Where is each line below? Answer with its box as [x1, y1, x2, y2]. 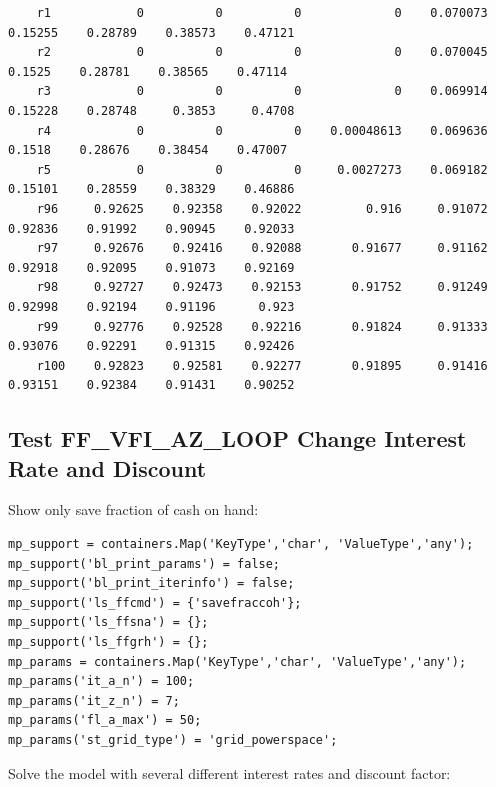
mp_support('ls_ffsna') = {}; [8, 615, 209, 630]
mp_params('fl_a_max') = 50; [8, 713, 202, 728]
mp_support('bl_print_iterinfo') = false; [8, 576, 295, 591]
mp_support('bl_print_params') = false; [8, 556, 281, 571]
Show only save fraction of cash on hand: [8, 499, 259, 520]
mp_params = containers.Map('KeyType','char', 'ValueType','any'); [8, 654, 467, 669]
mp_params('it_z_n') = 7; [8, 693, 180, 708]
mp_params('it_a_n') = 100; [8, 674, 195, 689]
